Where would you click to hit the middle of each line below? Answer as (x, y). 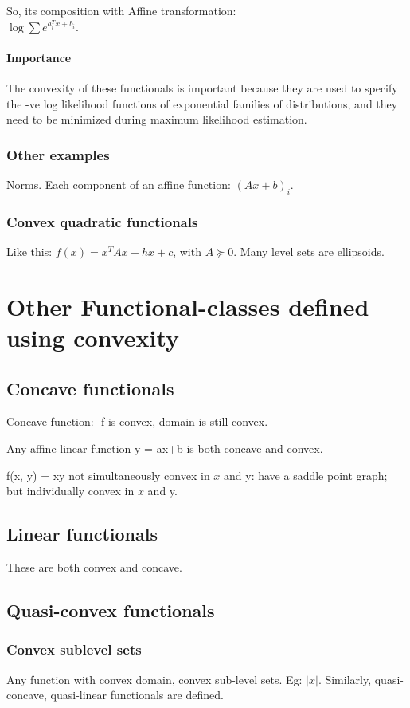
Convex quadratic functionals (102, 221)
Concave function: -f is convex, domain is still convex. (137, 421)
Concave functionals (90, 388)
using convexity (93, 337)
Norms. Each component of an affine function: (119, 184)
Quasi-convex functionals (111, 610)
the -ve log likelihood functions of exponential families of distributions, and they (202, 103)
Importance (39, 57)
